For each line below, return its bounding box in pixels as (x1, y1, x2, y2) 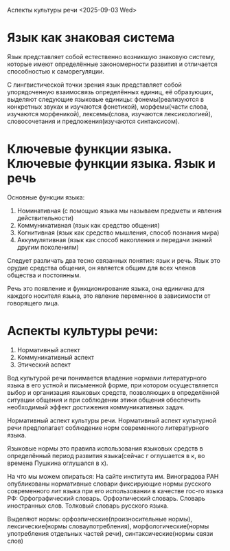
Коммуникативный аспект (16, 353, 95, 361)
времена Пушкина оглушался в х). (7, 459, 108, 467)
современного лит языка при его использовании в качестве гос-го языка (7, 486, 224, 495)
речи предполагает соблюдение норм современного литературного (7, 423, 209, 432)
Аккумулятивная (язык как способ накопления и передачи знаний (16, 235, 213, 244)
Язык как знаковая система (7, 30, 175, 45)
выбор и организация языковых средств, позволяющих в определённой (7, 388, 220, 396)
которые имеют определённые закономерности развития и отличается (7, 60, 218, 68)
